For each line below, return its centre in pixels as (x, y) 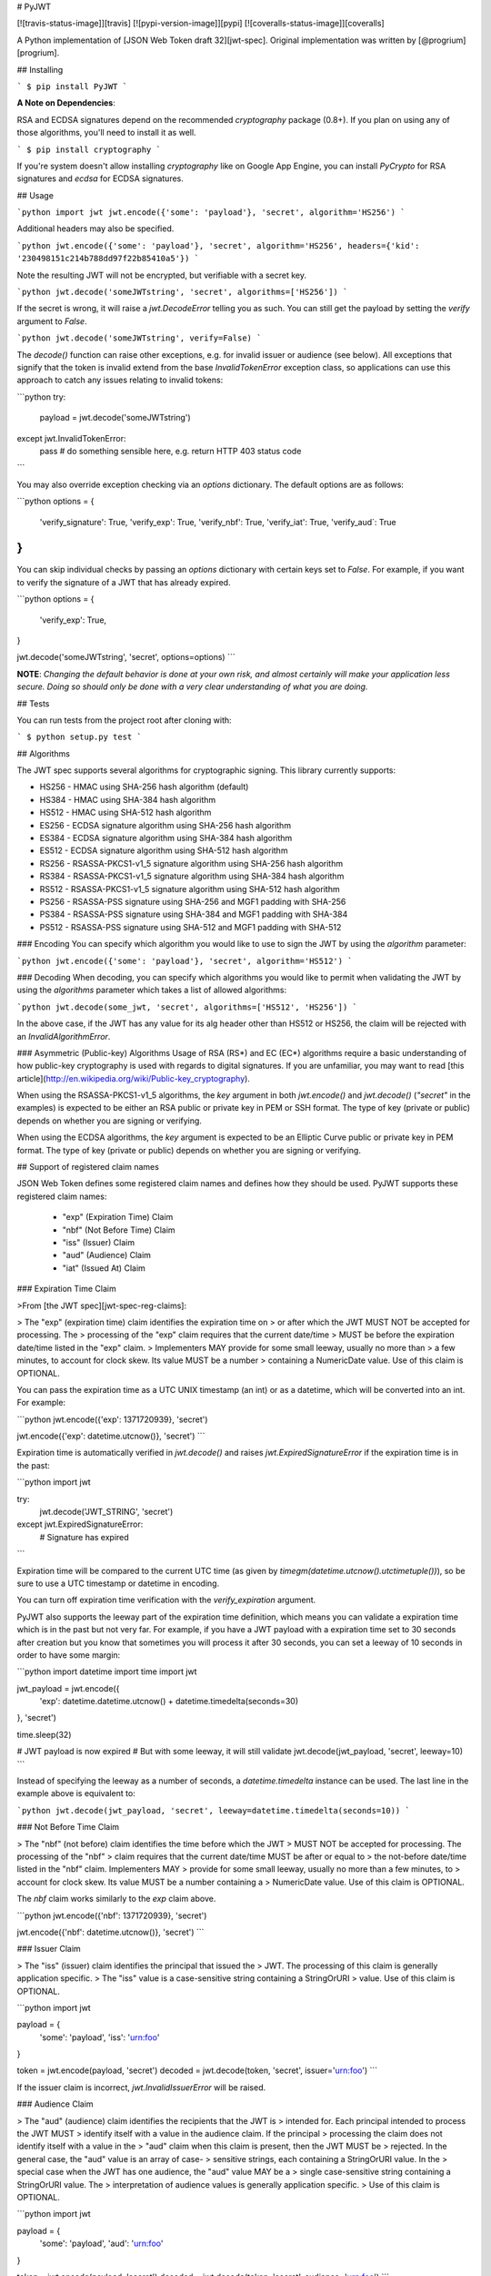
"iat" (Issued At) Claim (104, 1268)
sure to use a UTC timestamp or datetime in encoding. (118, 1583)
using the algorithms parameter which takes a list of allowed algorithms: (151, 990)
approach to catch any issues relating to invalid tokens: (120, 380)
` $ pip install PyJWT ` (72, 86)
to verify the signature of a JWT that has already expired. (124, 582)
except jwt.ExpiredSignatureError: (80, 1524)
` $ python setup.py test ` (80, 737)
